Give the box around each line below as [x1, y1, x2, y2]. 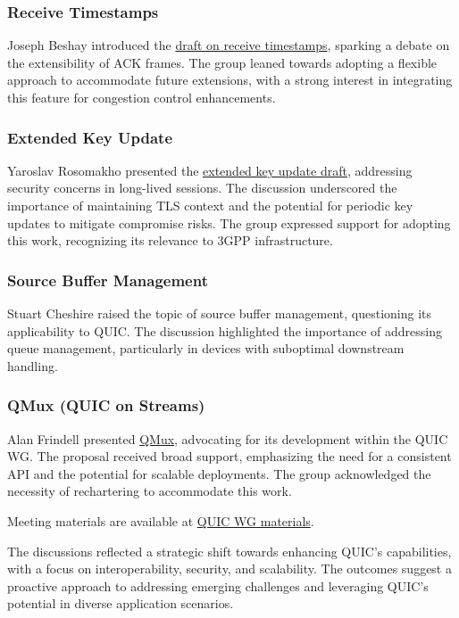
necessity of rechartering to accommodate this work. [7, 482, 292, 500]
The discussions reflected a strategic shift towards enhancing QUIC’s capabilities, [7, 541, 452, 560]
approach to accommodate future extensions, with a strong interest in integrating [7, 70, 453, 89]
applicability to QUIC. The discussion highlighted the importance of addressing [7, 321, 443, 340]
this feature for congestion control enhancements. [7, 88, 276, 106]
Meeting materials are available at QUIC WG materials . [7, 511, 314, 530]
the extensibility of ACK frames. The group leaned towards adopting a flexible [7, 53, 438, 71]
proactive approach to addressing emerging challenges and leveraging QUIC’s [7, 576, 429, 595]
